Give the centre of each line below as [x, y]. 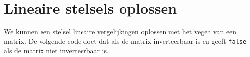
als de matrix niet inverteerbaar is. [56, 50]
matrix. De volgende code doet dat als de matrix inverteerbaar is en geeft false [125, 41]
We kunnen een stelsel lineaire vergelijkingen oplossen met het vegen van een [120, 31]
